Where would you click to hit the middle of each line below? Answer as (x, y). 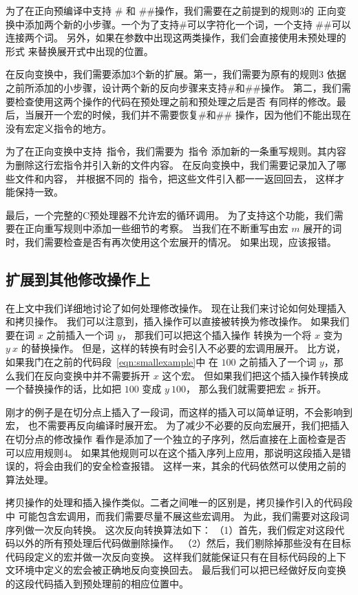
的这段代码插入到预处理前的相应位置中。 (97, 583)
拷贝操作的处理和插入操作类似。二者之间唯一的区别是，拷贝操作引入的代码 (174, 502)
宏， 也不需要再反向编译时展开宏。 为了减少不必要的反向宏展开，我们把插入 (178, 425)
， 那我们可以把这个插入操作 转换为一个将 (217, 334)
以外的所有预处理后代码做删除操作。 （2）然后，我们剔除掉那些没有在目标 (183, 543)
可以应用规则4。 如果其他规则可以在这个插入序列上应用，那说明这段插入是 (173, 452)
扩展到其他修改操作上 (78, 279)
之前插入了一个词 (278, 362)
